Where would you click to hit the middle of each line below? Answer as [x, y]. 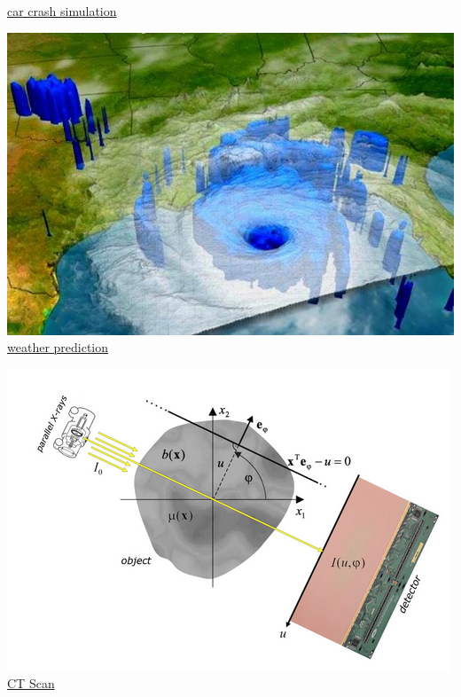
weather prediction [58, 347]
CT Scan [31, 683]
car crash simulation [62, 11]
